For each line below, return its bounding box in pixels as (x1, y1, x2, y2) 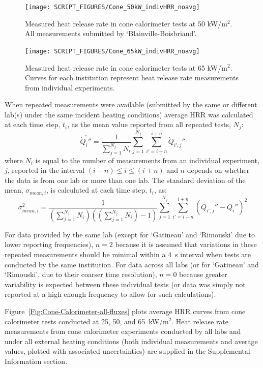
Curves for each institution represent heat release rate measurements (25, 72, 239, 83)
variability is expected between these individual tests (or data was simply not (5, 279, 246, 289)
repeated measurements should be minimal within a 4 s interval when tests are (5, 249, 251, 259)
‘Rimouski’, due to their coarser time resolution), (5, 269, 157, 280)
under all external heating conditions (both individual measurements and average (5, 335, 258, 346)
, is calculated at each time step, (46, 185, 148, 195)
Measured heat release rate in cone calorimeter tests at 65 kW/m (25, 62, 227, 73)
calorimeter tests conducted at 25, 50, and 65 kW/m (5, 316, 169, 326)
